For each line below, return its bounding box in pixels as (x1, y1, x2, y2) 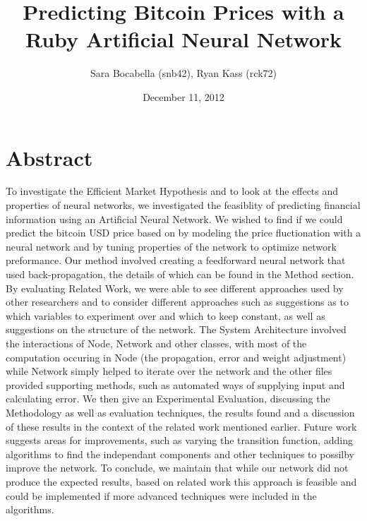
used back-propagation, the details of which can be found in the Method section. (6, 267, 354, 281)
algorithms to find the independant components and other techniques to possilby (6, 446, 355, 461)
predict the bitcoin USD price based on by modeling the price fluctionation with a (6, 225, 361, 240)
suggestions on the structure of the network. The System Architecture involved (6, 322, 347, 337)
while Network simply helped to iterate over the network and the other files (6, 364, 332, 378)
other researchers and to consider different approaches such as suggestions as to (6, 294, 349, 309)
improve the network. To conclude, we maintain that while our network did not (6, 460, 349, 475)
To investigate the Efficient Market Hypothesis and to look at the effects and (6, 184, 339, 198)
